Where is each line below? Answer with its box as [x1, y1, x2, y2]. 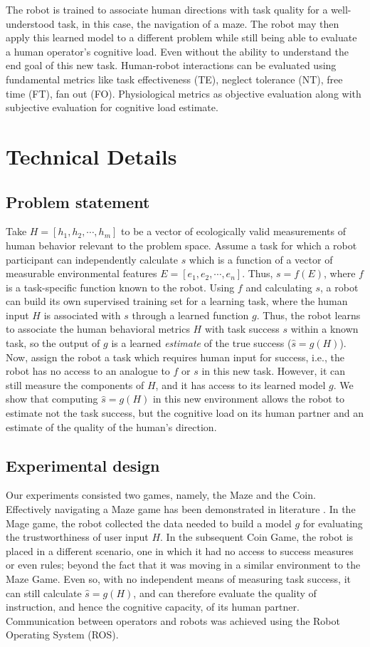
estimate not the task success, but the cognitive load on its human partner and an [6, 405, 364, 420]
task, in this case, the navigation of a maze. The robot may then [58, 16, 339, 31]
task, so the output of [6, 336, 100, 351]
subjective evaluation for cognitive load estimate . [6, 100, 218, 115]
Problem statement [6, 190, 150, 212]
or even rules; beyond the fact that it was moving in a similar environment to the [6, 557, 361, 572]
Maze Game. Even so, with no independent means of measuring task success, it [6, 571, 351, 586]
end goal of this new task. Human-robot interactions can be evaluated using [6, 58, 337, 73]
